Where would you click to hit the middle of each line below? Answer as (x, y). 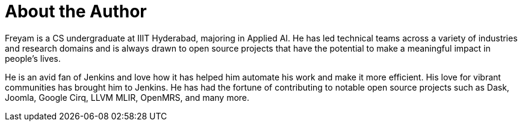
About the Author (76, 11)
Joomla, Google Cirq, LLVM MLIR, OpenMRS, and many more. (127, 97)
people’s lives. (33, 58)
